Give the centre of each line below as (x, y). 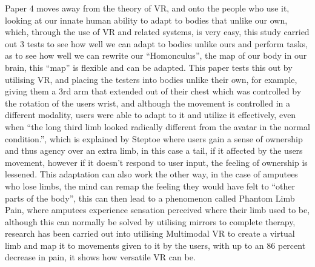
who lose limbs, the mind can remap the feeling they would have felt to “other (150, 186)
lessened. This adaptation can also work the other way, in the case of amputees (151, 174)
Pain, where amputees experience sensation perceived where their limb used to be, (157, 210)
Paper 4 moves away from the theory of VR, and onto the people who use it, (147, 8)
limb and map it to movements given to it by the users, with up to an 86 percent (155, 245)
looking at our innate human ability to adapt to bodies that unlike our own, (146, 20)
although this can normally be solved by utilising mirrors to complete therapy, (150, 221)
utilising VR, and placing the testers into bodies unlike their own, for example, (151, 79)
